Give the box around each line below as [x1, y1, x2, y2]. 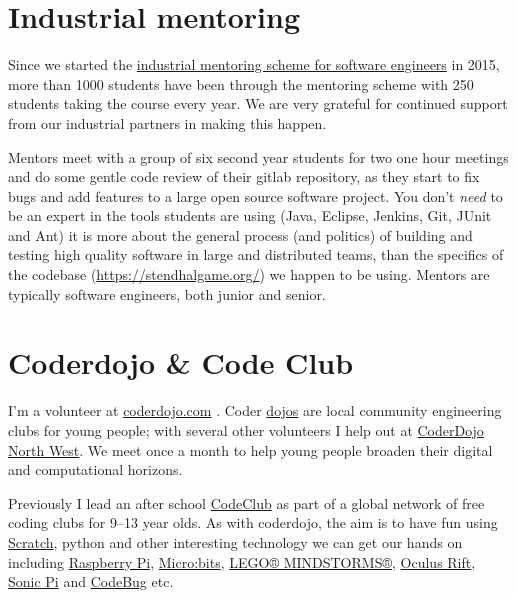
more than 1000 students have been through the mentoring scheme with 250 [8, 73, 474, 94]
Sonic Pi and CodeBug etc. [8, 571, 174, 592]
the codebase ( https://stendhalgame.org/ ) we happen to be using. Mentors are [8, 264, 490, 285]
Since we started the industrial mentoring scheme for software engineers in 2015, [8, 54, 500, 75]
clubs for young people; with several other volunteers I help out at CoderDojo [8, 419, 484, 440]
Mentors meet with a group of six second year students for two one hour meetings [8, 146, 509, 167]
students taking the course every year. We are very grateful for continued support [8, 93, 508, 114]
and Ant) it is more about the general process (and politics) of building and [8, 224, 473, 245]
